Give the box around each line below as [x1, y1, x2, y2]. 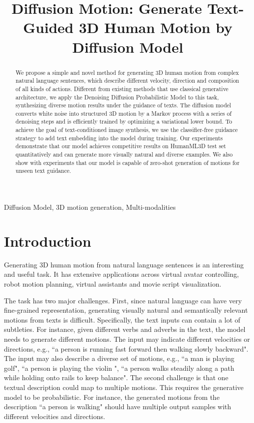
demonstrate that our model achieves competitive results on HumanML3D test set [15, 142, 226, 150]
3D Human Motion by [79, 17, 232, 37]
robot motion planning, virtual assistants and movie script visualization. [4, 278, 222, 289]
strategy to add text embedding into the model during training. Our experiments [15, 133, 223, 142]
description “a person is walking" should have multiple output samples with [4, 401, 231, 412]
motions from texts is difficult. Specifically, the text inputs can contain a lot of [4, 314, 241, 325]
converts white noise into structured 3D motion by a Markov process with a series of [15, 109, 232, 117]
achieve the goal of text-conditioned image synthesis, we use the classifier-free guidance [15, 126, 238, 134]
